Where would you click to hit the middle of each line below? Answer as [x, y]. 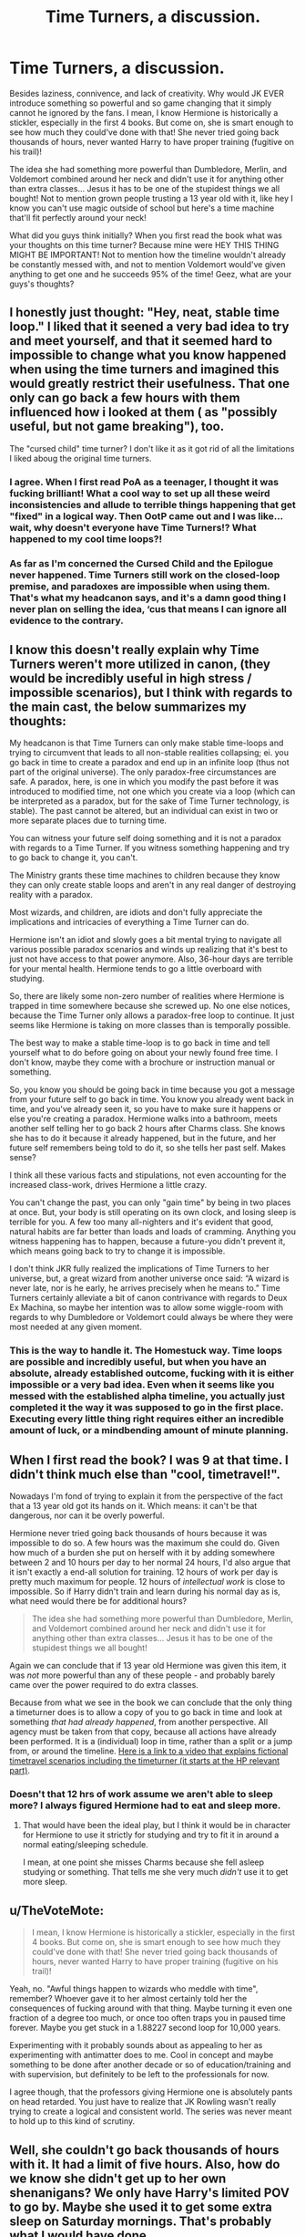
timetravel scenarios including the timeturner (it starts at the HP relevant [145, 1761]
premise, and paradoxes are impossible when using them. [140, 586]
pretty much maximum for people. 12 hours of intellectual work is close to [147, 1582]
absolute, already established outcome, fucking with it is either [152, 1373]
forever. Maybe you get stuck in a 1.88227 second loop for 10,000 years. [145, 2028]
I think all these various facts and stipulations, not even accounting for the [148, 1175]
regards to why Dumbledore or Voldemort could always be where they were [152, 1317]
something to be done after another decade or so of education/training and [150, 2065]
